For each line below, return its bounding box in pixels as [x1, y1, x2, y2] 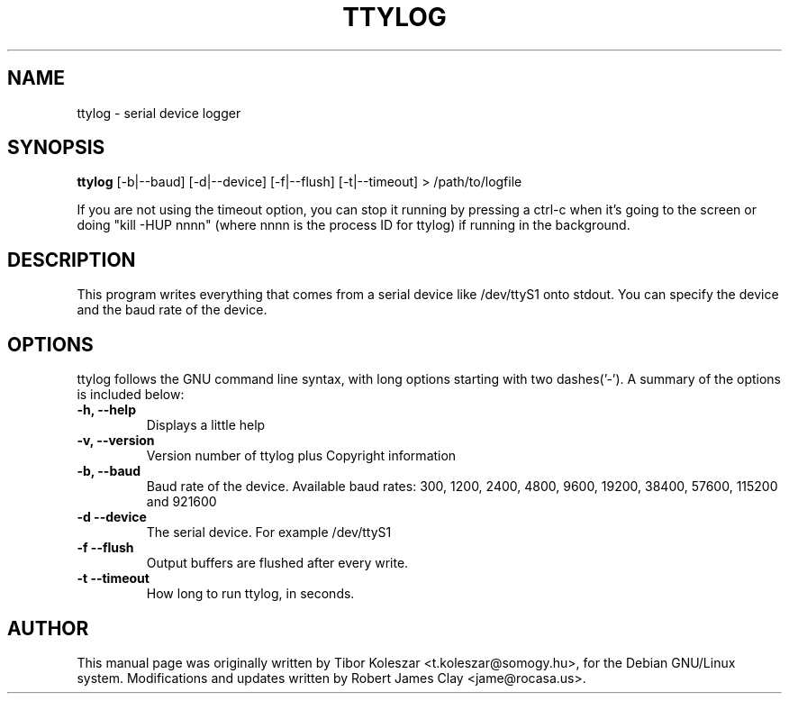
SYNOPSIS [7, 136, 105, 159]
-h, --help [77, 402, 136, 418]
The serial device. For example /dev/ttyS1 [146, 524, 392, 541]
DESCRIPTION [7, 248, 136, 271]
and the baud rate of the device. [77, 302, 268, 318]
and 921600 [146, 494, 217, 510]
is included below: [77, 387, 185, 403]
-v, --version [77, 432, 155, 449]
